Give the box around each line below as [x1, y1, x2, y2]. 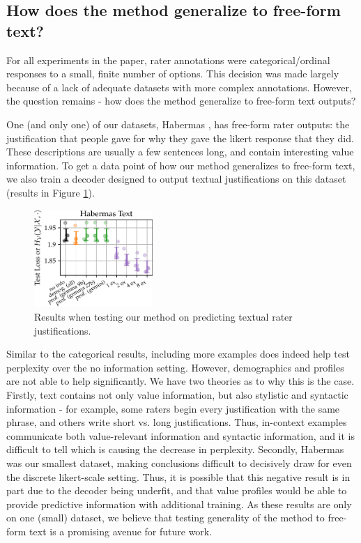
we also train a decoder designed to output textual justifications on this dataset [6, 171, 346, 186]
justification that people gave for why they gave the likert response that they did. [6, 130, 354, 145]
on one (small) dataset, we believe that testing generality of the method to [6, 510, 325, 525]
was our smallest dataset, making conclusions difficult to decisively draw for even [6, 455, 352, 470]
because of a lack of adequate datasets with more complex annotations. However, [6, 79, 352, 94]
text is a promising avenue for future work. [29, 523, 213, 538]
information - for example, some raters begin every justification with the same [6, 401, 340, 415]
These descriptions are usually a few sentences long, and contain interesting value [6, 144, 354, 159]
